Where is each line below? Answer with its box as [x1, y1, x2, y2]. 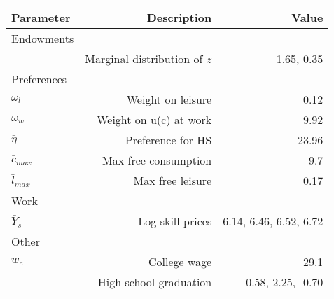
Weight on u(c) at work [97, 111, 212, 127]
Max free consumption [102, 152, 212, 168]
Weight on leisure [126, 91, 212, 107]
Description [146, 9, 212, 25]
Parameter [11, 9, 71, 25]
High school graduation [97, 274, 212, 290]
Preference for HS [125, 132, 212, 148]
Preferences [11, 71, 67, 87]
